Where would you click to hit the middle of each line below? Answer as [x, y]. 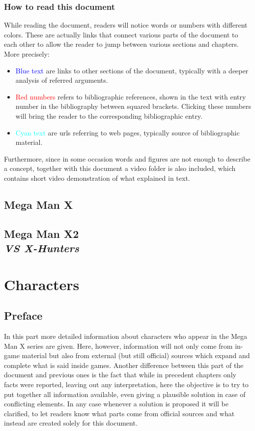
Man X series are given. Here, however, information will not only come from [118, 346]
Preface [23, 315]
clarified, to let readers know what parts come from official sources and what [119, 413]
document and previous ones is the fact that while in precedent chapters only [120, 375]
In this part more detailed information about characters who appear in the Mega [126, 336]
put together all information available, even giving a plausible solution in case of [125, 394]
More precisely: [27, 54]
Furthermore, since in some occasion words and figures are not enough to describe [127, 158]
